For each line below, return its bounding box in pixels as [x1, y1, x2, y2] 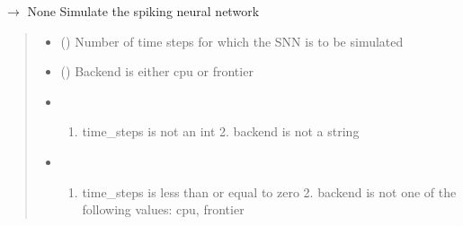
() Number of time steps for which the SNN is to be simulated [60, 31, 404, 50]
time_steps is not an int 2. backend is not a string [82, 122, 360, 141]
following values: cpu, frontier [82, 200, 245, 219]
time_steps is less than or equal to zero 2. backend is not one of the [82, 182, 457, 201]
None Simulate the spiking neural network [27, 2, 260, 20]
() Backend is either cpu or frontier [60, 62, 254, 81]
